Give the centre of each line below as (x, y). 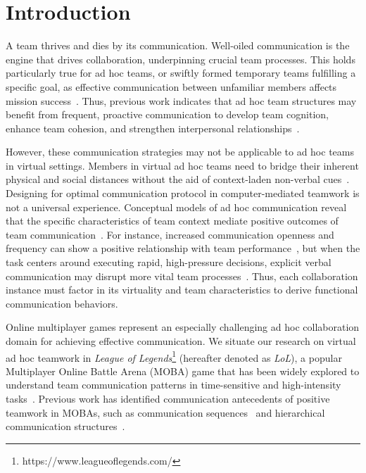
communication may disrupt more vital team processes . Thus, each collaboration (182, 276)
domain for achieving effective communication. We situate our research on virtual (181, 341)
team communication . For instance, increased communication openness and (170, 234)
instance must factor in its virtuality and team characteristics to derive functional (182, 290)
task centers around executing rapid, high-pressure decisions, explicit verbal (169, 262)
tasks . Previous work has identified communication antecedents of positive (168, 399)
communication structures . (65, 426)
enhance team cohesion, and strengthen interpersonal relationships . (153, 128)
